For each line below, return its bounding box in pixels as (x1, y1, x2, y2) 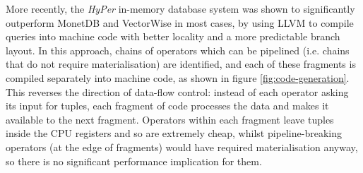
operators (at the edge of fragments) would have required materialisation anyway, (6, 139, 358, 154)
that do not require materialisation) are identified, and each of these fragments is (6, 56, 356, 71)
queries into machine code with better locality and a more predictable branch (6, 29, 340, 44)
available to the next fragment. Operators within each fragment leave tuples (6, 112, 334, 126)
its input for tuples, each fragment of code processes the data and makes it (6, 98, 329, 113)
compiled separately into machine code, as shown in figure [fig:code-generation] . (6, 70, 350, 85)
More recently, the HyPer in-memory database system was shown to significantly (6, 1, 355, 16)
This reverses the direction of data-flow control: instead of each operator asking (6, 84, 349, 99)
